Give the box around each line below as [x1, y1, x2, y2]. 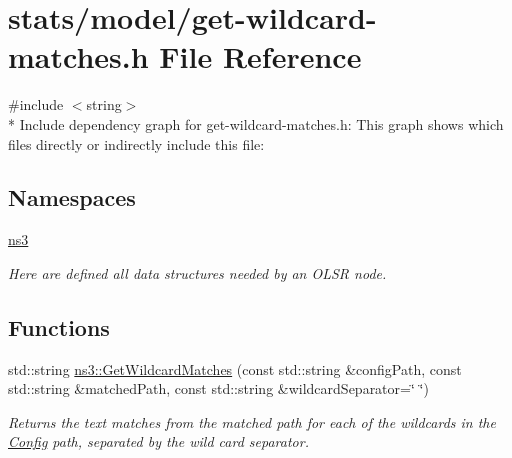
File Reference [159, 36, 362, 77]
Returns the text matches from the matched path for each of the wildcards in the [8, 411, 496, 432]
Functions [8, 311, 110, 342]
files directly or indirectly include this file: [8, 133, 265, 154]
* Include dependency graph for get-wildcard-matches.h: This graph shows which [8, 113, 504, 134]
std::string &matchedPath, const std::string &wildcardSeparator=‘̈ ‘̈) [8, 378, 429, 399]
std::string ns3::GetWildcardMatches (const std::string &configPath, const [8, 358, 462, 379]
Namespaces [8, 182, 136, 213]
